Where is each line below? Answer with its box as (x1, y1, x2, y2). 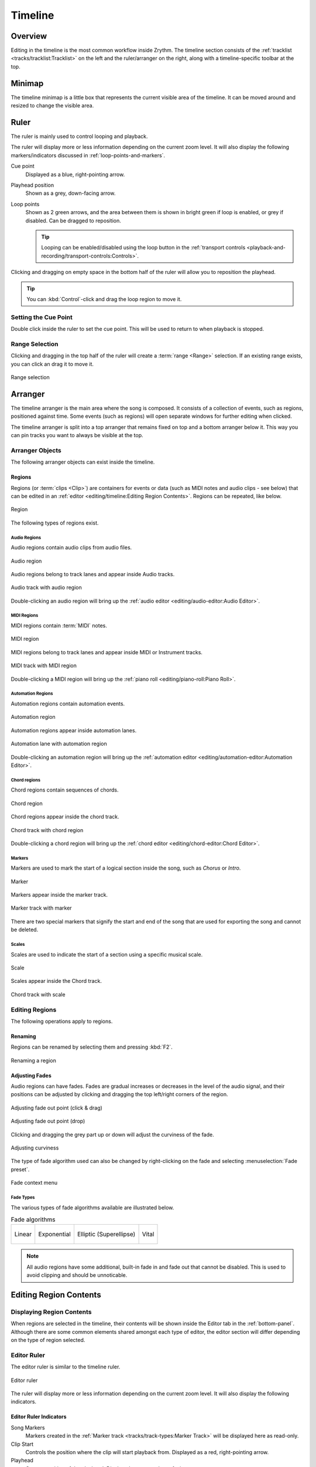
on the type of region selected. (11, 1337, 85, 1344)
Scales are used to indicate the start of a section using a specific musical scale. (11, 951, 203, 958)
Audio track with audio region (11, 584, 82, 591)
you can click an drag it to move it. (11, 360, 94, 367)
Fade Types (11, 1194, 35, 1200)
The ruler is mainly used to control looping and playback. (11, 133, 149, 140)
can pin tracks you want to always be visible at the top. (11, 432, 143, 439)
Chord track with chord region (11, 826, 84, 833)
